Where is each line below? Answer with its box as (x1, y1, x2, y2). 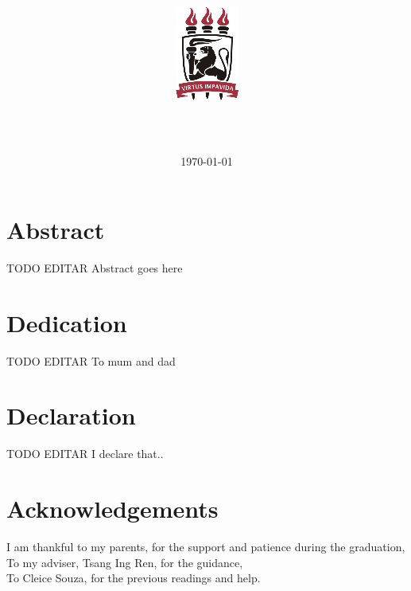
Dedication (6, 306, 127, 339)
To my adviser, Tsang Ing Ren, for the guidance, (6, 554, 243, 570)
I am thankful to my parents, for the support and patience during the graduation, (6, 538, 405, 554)
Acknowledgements (6, 492, 219, 525)
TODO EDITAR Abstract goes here (6, 259, 183, 276)
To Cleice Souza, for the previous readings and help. (6, 569, 261, 586)
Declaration (6, 399, 136, 432)
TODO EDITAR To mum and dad (6, 352, 176, 369)
